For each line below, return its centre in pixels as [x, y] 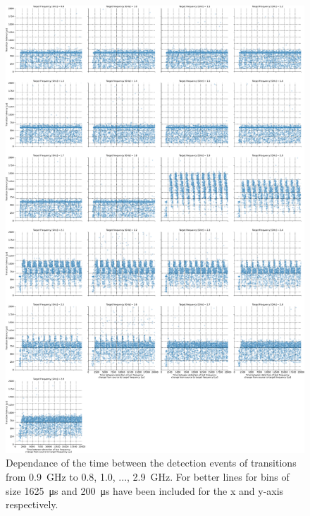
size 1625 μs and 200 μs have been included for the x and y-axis [145, 490]
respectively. [32, 504]
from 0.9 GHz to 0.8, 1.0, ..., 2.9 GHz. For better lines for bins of [148, 477]
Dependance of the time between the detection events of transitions [151, 463]
